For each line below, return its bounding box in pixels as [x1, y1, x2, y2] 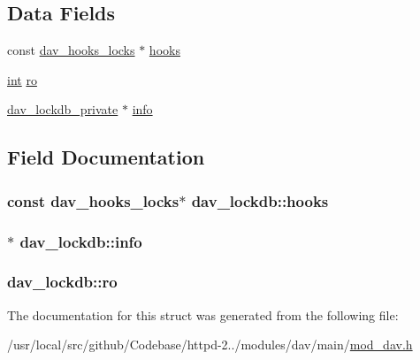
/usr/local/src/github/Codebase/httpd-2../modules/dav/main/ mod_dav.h [7, 335, 413, 354]
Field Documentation [7, 143, 205, 171]
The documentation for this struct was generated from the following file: [7, 305, 399, 324]
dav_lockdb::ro [7, 271, 118, 293]
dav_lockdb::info [19, 230, 142, 252]
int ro [7, 70, 37, 88]
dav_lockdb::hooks [191, 189, 329, 211]
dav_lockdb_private [7, 100, 118, 119]
